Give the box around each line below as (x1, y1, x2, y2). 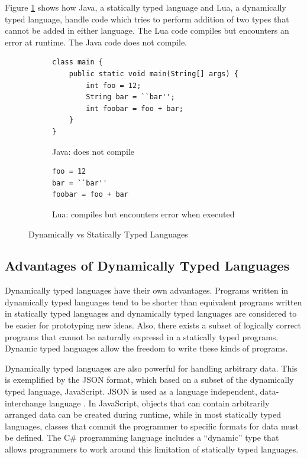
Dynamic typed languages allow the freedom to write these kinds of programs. (5, 342, 288, 354)
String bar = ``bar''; (86, 93, 175, 102)
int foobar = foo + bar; (86, 104, 183, 113)
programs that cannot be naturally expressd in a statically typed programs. (5, 330, 279, 343)
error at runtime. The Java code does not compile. (5, 35, 188, 48)
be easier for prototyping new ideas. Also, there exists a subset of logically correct (5, 319, 301, 331)
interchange (5, 396, 47, 409)
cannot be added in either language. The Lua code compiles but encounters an (5, 24, 289, 37)
